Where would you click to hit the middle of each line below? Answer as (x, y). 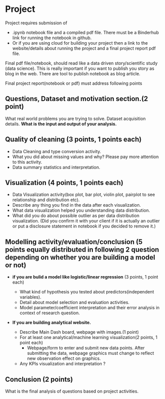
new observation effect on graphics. (64, 358)
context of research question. (50, 313)
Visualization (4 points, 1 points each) (64, 183)
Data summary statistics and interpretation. (56, 167)
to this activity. (27, 162)
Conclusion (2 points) (39, 379)
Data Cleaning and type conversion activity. (57, 151)
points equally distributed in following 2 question (82, 250)
